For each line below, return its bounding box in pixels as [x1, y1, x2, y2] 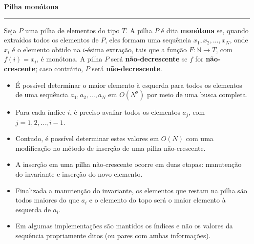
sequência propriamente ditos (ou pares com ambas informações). [15, 230, 211, 240]
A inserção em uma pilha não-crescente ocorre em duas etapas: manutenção [15, 159, 242, 169]
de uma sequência [15, 89, 68, 100]
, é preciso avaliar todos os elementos [70, 107, 180, 117]
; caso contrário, [35, 63, 83, 73]
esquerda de [15, 204, 51, 214]
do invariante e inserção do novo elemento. [15, 168, 143, 179]
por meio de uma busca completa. [147, 89, 248, 100]
